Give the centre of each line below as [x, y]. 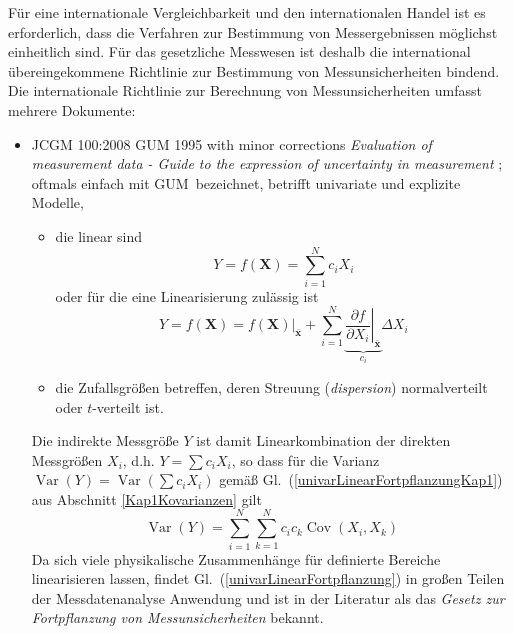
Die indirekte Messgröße [105, 440]
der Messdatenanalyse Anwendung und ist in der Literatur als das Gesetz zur [268, 597]
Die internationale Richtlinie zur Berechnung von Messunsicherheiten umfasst [245, 90]
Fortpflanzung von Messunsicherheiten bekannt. [177, 617]
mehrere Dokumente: [72, 109]
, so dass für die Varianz [305, 459]
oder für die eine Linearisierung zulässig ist [187, 295]
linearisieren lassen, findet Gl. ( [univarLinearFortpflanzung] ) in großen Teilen [268, 578]
